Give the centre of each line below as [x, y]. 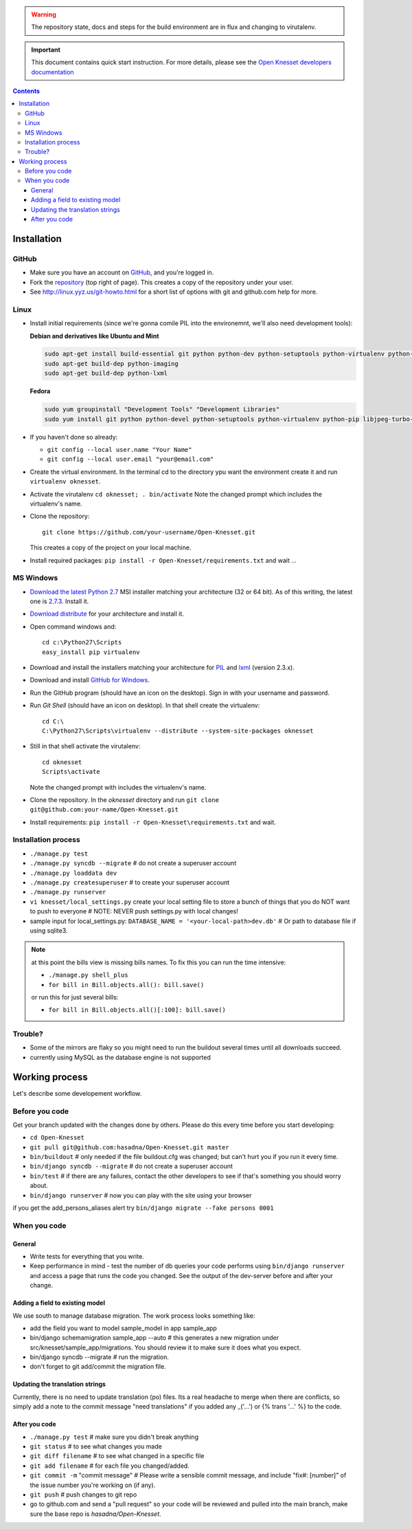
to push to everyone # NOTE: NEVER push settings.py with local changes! [134, 911]
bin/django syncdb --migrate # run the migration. [100, 1357]
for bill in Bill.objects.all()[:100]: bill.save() [137, 1010]
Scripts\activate [71, 772]
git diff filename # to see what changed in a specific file [117, 1456]
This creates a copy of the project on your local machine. [111, 547]
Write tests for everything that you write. [87, 1256]
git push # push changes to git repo [83, 1494]
